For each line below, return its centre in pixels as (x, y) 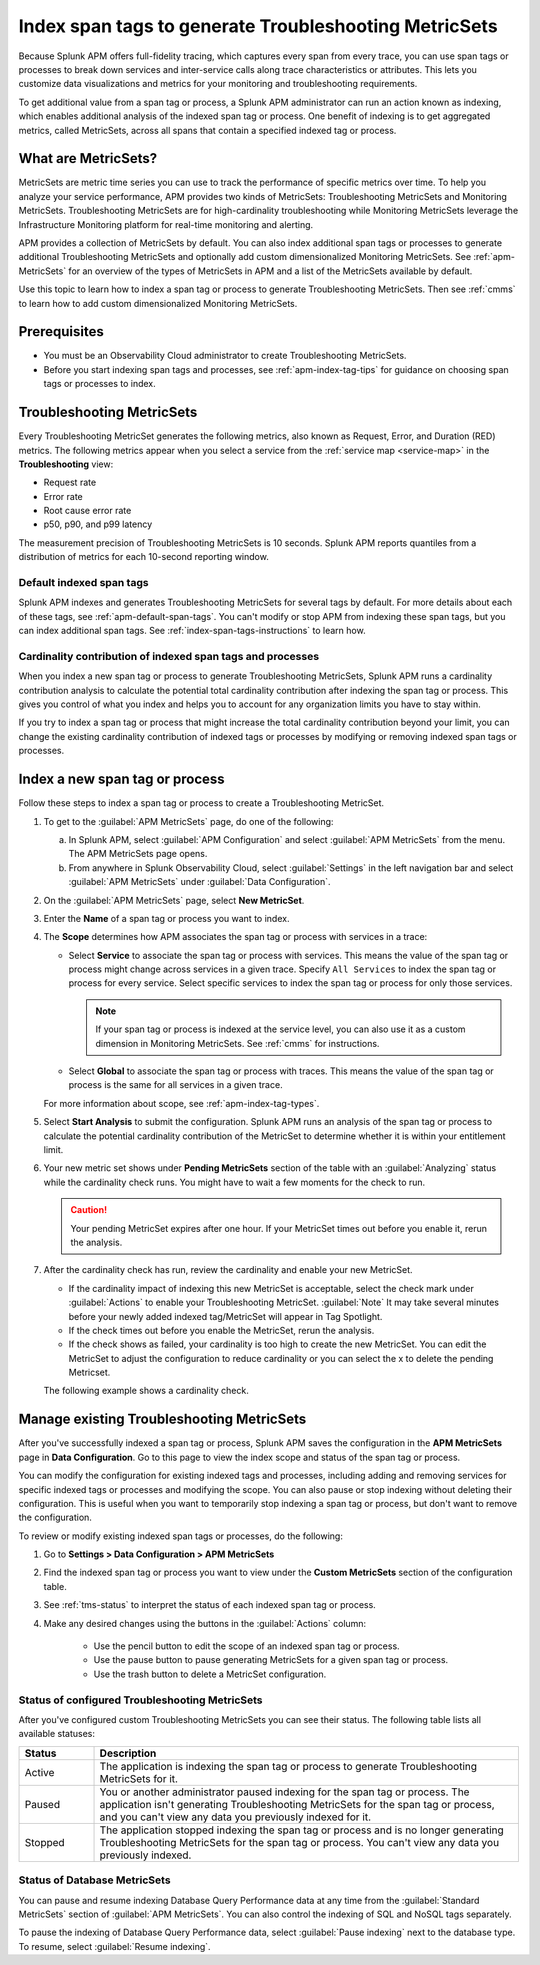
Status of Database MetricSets (94, 1880)
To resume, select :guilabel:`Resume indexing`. (114, 1946)
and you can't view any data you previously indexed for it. (235, 1817)
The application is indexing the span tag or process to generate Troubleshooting (288, 1766)
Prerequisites (61, 331)
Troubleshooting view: (66, 464)
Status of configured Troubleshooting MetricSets (141, 1700)
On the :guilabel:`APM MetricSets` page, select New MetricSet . (174, 900)
